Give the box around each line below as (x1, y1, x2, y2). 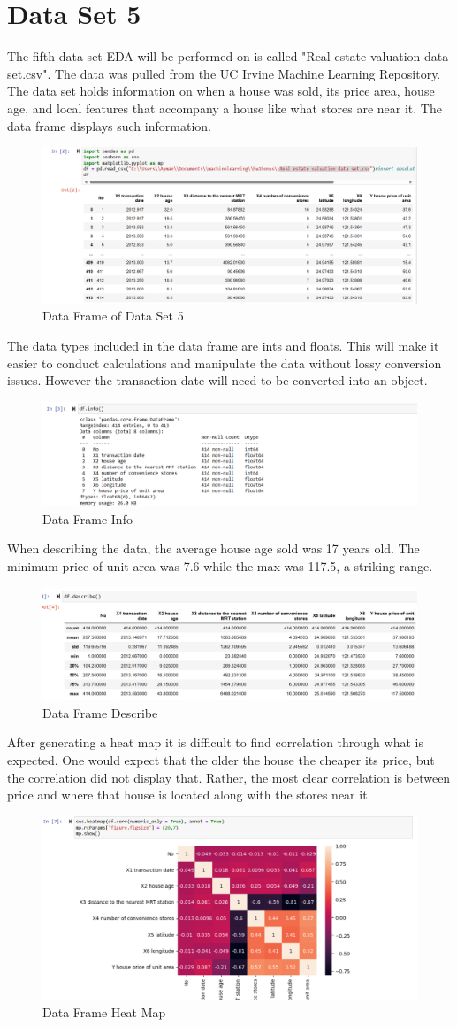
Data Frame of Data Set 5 (42, 306, 184, 325)
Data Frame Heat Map (42, 1002, 166, 1021)
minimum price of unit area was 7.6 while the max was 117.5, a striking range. (7, 557, 433, 575)
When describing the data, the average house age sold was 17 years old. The (7, 539, 420, 558)
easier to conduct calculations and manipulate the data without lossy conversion (7, 353, 442, 372)
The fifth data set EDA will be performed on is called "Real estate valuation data (7, 47, 449, 66)
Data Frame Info (42, 509, 133, 528)
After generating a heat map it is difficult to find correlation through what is (7, 733, 423, 752)
